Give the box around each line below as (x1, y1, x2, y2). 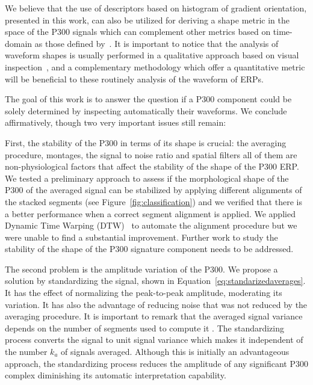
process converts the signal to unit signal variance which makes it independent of (5, 333, 303, 346)
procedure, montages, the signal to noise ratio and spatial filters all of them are (5, 148, 297, 161)
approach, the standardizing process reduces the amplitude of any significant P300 (5, 357, 308, 369)
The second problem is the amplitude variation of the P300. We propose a (5, 262, 278, 275)
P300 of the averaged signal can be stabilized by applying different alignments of (5, 183, 302, 196)
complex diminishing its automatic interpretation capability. (5, 369, 226, 381)
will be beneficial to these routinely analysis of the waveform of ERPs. (5, 72, 264, 85)
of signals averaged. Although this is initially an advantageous (61, 345, 290, 358)
